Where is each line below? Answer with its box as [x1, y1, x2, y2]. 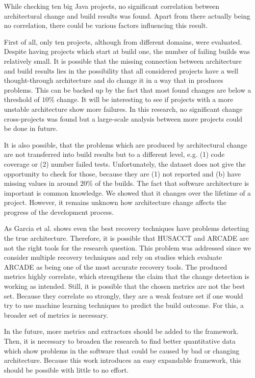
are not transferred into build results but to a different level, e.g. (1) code [4, 149, 225, 159]
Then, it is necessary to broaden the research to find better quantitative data [4, 336, 236, 346]
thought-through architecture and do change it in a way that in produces [4, 75, 224, 85]
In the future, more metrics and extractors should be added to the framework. [4, 326, 239, 336]
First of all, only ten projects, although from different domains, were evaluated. [4, 36, 242, 47]
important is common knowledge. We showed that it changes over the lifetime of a [4, 187, 251, 198]
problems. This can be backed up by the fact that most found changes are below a [4, 84, 251, 95]
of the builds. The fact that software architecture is [95, 178, 249, 188]
